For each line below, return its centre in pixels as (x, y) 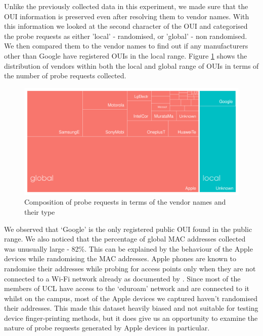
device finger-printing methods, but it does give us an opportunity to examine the (131, 318)
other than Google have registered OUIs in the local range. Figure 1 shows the (126, 55)
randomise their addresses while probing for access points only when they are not (130, 268)
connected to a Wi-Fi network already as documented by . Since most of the (122, 278)
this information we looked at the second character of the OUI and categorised (126, 26)
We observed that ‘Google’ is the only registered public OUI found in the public (128, 229)
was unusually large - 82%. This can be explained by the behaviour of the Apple (128, 248)
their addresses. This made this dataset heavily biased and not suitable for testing (131, 308)
